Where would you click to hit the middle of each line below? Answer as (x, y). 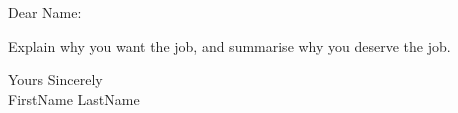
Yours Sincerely (55, 79)
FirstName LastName (74, 98)
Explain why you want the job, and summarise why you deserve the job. (229, 45)
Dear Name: (45, 12)
